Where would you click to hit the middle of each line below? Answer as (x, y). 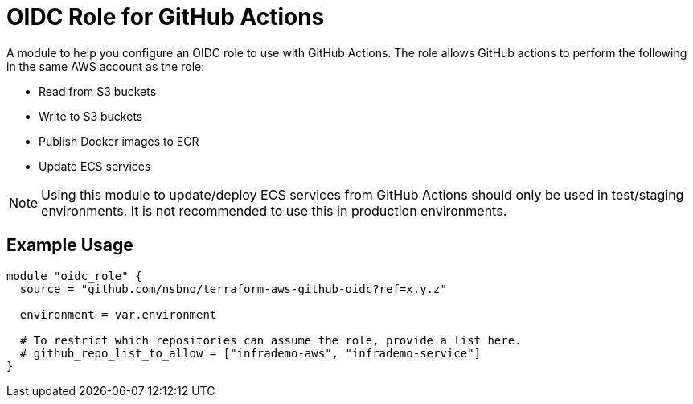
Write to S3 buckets (91, 116)
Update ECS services (95, 166)
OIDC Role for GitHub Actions (166, 17)
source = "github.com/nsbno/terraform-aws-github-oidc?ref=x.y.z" (233, 289)
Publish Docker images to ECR (119, 141)
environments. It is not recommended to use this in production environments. (274, 210)
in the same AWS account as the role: (106, 66)
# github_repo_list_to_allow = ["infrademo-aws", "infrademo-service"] (250, 353)
